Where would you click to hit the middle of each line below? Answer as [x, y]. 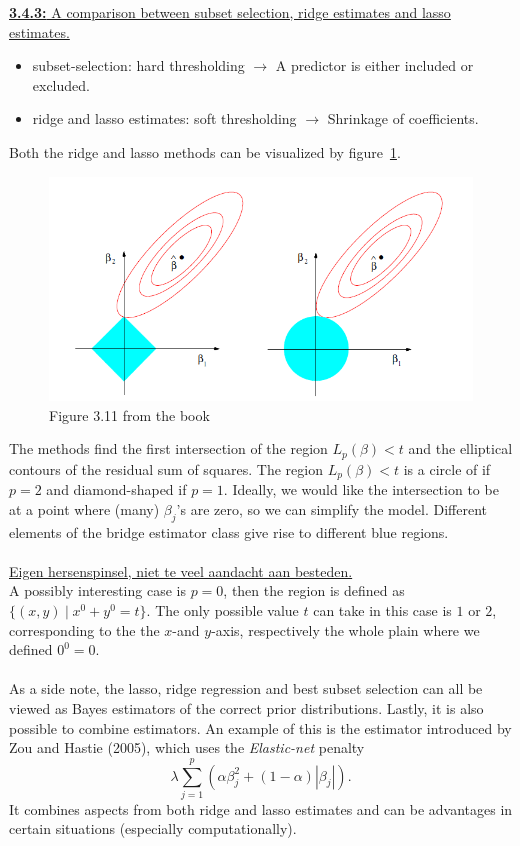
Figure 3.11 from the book [129, 414]
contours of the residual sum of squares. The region [166, 468]
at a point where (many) [84, 508]
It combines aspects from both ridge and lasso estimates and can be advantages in [261, 808]
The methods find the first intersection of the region [168, 448]
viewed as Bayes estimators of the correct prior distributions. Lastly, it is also [246, 707]
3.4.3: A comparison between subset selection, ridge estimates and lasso [230, 12]
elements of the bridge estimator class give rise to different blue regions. [229, 531]
